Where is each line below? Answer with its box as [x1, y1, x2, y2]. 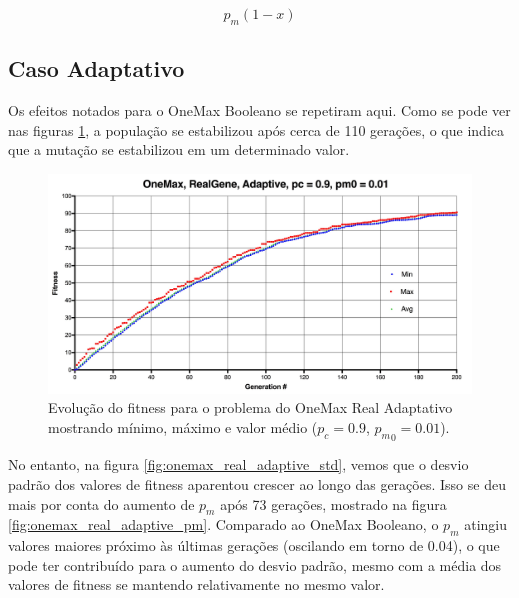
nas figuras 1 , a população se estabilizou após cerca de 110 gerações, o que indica [8, 119, 504, 140]
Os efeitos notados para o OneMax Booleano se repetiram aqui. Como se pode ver [8, 100, 511, 120]
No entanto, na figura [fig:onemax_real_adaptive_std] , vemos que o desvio [8, 454, 469, 475]
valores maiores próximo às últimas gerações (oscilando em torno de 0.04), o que [8, 535, 500, 556]
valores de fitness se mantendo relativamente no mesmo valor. [8, 574, 385, 595]
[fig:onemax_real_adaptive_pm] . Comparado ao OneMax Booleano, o [8, 514, 439, 535]
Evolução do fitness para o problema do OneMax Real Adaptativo [48, 397, 453, 418]
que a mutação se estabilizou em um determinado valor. [8, 139, 350, 160]
